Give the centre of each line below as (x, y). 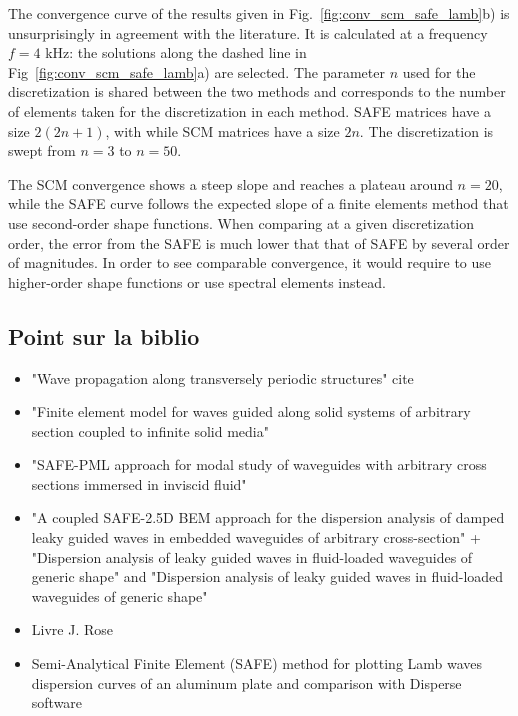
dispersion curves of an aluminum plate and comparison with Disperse (246, 682)
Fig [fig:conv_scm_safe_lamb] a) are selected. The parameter (196, 71)
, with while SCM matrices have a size (222, 130)
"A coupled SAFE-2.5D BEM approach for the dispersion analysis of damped (268, 517)
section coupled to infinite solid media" (150, 430)
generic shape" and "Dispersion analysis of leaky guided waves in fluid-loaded (267, 576)
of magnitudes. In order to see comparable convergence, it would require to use (250, 262)
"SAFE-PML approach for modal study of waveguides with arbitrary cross (259, 464)
